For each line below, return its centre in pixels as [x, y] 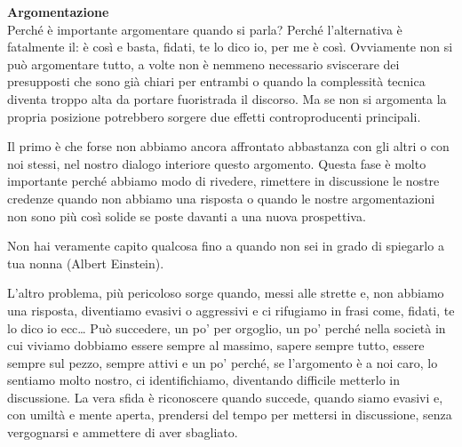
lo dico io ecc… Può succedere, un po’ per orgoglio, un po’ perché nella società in [227, 327]
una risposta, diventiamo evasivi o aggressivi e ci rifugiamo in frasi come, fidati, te [231, 310]
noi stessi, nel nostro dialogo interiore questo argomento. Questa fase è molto [217, 163]
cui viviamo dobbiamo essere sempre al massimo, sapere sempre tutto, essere [216, 345]
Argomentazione [58, 12]
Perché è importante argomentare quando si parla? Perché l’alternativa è [205, 29]
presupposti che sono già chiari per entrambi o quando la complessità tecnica [216, 81]
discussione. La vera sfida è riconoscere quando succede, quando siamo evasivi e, [225, 397]
